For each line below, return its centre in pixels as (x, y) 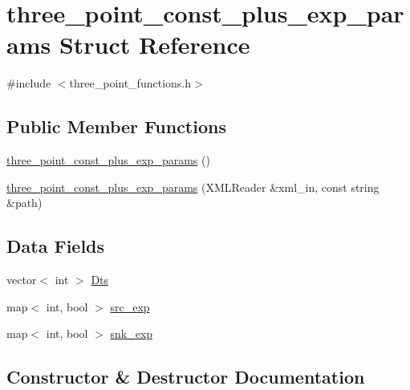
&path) (24, 203)
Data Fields (56, 246)
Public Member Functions (116, 126)
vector (22, 280)
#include (29, 83)
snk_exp (132, 333)
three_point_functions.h (130, 83)
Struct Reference (154, 45)
